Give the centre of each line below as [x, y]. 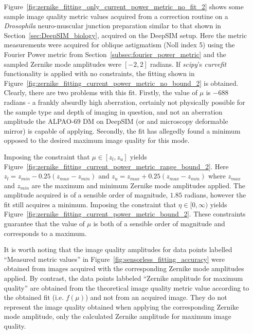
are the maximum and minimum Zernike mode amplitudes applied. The [138, 185]
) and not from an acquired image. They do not [156, 297]
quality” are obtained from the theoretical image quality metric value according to [126, 287]
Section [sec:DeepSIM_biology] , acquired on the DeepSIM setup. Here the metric [126, 35]
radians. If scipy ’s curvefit [188, 64]
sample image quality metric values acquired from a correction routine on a [116, 16]
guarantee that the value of [45, 224]
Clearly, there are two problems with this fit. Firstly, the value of [101, 92]
